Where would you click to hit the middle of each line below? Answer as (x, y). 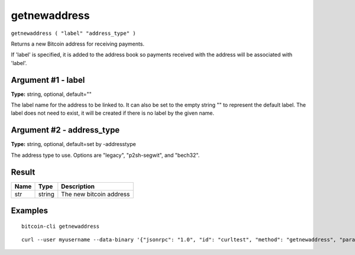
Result (23, 172)
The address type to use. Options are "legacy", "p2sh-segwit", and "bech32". (105, 155)
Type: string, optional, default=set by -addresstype (73, 144)
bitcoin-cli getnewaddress (61, 226)
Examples (30, 211)
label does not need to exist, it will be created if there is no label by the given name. (113, 113)
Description (78, 186)
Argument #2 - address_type (65, 130)
